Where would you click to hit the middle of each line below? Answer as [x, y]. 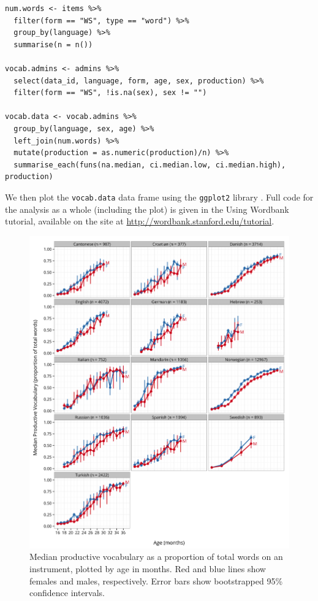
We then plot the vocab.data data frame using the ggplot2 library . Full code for [159, 197]
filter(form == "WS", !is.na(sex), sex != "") [110, 93]
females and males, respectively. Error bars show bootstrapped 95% [156, 580]
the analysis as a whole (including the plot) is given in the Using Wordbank [147, 209]
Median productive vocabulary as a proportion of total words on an [156, 557]
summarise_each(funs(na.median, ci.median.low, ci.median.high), [150, 165]
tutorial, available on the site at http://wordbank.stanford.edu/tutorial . [140, 221]
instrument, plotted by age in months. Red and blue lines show [148, 568]
